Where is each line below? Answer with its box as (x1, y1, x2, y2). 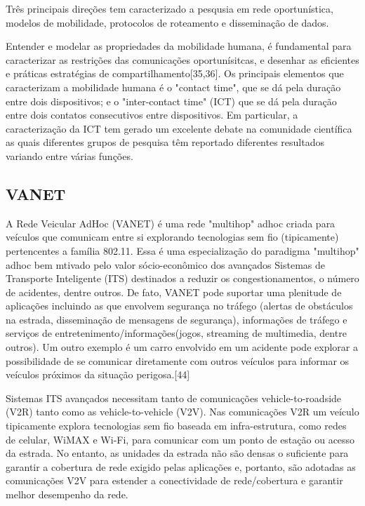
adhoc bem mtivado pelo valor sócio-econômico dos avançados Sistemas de (6, 257, 325, 272)
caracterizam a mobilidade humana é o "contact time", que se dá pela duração (6, 79, 341, 94)
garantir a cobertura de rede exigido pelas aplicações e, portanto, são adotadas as (6, 459, 356, 474)
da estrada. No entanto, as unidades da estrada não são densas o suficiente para (6, 446, 349, 460)
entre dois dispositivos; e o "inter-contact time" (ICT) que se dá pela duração (6, 93, 337, 108)
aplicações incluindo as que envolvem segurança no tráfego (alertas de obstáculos (6, 298, 353, 313)
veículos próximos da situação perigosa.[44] (6, 367, 190, 382)
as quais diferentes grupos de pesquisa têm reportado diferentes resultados (6, 135, 324, 149)
